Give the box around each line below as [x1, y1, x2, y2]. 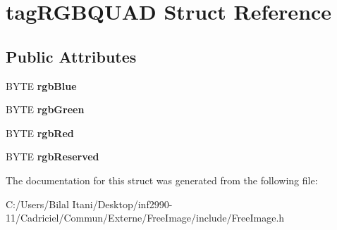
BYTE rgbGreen [6, 102, 85, 117]
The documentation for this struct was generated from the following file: [6, 172, 318, 187]
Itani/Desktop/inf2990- [72, 196, 173, 211]
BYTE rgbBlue [6, 78, 77, 93]
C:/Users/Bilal [6, 196, 69, 211]
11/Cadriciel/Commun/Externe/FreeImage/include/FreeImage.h [6, 210, 285, 225]
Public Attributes [6, 45, 137, 67]
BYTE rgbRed [6, 125, 74, 140]
